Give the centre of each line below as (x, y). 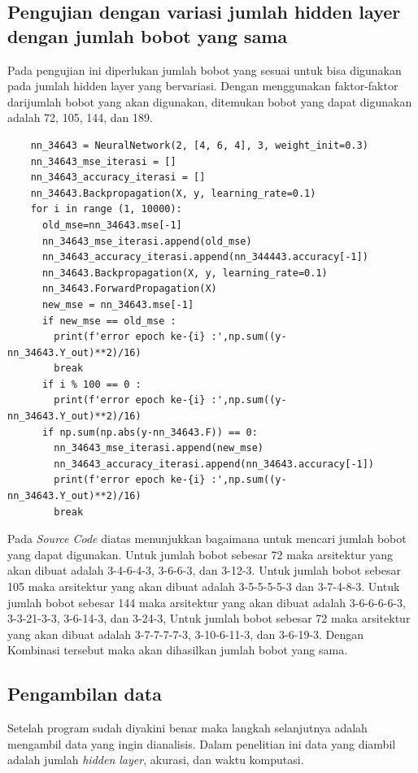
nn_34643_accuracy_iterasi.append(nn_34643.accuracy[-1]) (214, 464)
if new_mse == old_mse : (109, 321)
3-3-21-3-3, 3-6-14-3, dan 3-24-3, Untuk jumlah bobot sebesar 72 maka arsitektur (209, 618)
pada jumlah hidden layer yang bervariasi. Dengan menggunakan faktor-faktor (203, 86)
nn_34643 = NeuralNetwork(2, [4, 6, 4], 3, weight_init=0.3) (199, 145)
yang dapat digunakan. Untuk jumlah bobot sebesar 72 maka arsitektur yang (200, 554)
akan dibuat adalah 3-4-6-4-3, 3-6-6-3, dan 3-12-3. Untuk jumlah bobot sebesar (204, 570)
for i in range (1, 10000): (106, 209)
